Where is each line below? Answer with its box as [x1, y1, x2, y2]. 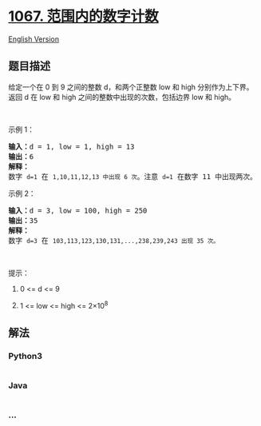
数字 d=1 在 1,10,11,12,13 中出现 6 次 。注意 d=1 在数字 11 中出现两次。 [8, 172, 258, 181]
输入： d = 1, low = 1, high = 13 [8, 141, 135, 151]
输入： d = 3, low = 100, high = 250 [8, 205, 148, 215]
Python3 [8, 350, 42, 361]
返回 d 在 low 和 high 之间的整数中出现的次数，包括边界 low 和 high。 [8, 92, 236, 102]
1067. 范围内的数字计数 [8, 7, 160, 26]
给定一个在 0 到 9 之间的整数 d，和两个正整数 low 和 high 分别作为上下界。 [8, 82, 254, 92]
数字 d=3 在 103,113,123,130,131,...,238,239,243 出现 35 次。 [8, 236, 219, 245]
